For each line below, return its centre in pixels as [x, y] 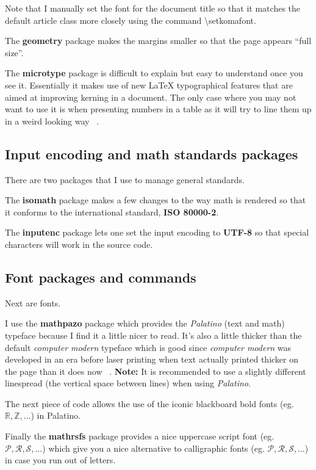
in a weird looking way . [52, 121]
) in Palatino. [56, 415]
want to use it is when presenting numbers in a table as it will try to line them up [158, 109]
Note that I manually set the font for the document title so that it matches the [153, 8]
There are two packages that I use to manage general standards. [125, 179]
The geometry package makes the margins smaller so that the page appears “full [158, 41]
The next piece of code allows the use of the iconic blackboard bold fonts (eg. [149, 403]
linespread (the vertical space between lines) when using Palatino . [128, 383]
